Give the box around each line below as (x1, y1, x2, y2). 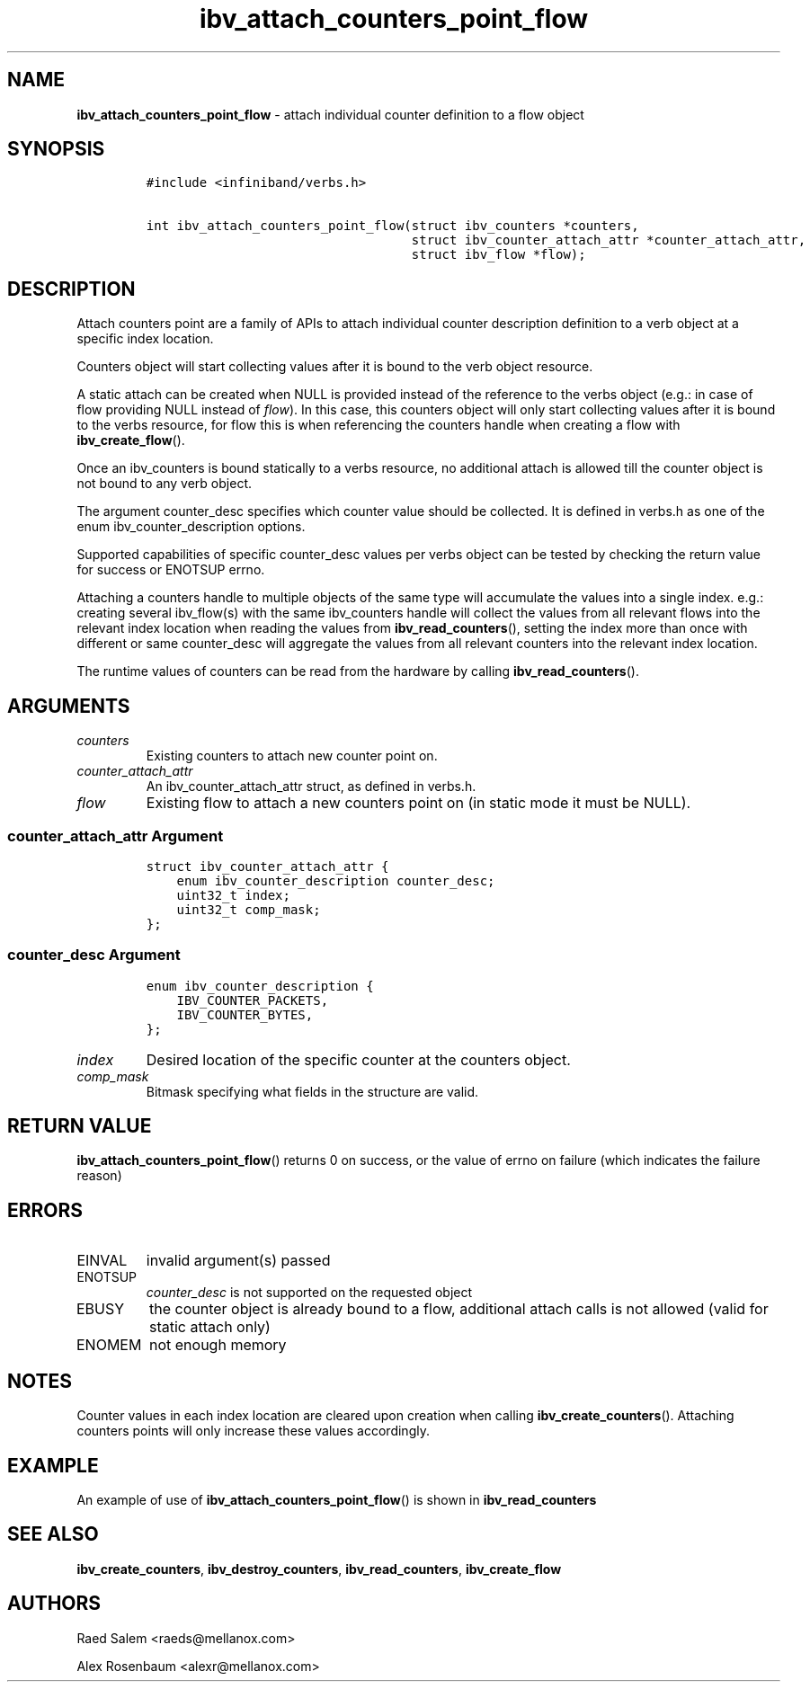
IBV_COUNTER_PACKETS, (176, 992, 329, 1008)
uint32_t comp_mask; (176, 902, 321, 917)
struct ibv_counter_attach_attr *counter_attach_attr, (411, 233, 806, 248)
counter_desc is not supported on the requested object (146, 1285, 473, 1301)
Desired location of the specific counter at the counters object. (146, 1050, 571, 1069)
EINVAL (76, 1251, 128, 1270)
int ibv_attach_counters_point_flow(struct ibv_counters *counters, (146, 218, 639, 234)
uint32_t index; (176, 887, 290, 902)
